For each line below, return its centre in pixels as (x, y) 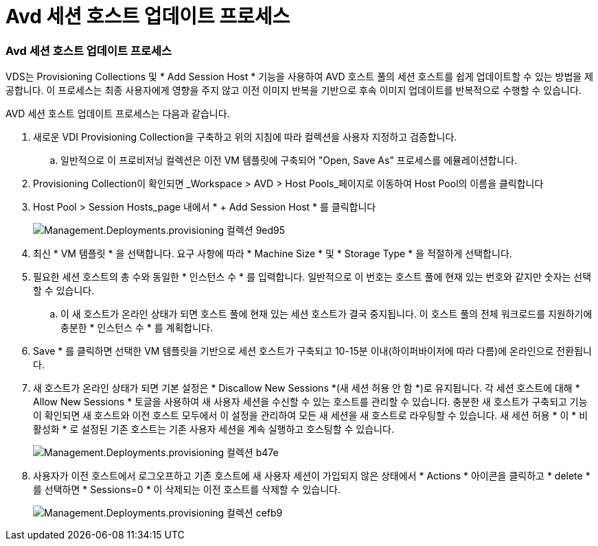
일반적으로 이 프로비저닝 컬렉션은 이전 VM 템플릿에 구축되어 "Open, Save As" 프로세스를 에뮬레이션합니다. (289, 161)
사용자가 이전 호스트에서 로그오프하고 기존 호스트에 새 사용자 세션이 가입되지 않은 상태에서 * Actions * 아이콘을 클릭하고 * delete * (312, 476)
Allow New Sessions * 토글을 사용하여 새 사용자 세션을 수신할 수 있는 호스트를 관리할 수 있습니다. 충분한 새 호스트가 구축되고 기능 (310, 402)
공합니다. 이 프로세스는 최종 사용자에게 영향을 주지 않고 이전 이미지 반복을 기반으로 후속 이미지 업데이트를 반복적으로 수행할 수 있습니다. (294, 91)
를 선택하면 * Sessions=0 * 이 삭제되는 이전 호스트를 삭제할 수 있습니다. (187, 490)
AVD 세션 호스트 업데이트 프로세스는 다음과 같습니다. (118, 114)
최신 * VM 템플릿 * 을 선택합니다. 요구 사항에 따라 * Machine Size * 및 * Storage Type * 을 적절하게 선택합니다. (273, 254)
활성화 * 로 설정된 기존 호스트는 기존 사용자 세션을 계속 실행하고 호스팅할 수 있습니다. (214, 429)
